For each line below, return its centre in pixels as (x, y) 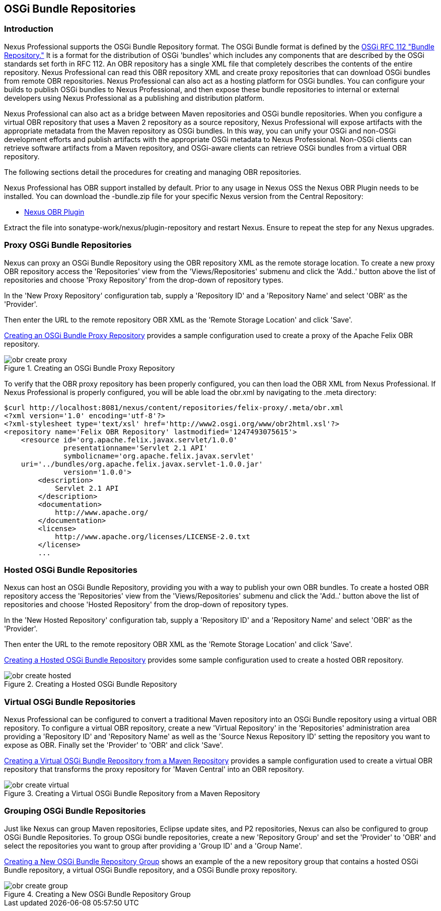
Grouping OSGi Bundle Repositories (75, 811)
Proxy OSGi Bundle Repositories (68, 245)
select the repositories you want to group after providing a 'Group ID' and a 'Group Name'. (153, 845)
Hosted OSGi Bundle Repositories (71, 570)
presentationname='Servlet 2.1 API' (136, 448)
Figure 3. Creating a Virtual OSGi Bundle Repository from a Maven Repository (132, 794)
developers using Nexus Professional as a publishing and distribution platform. (134, 98)
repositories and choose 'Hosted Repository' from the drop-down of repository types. (146, 605)
